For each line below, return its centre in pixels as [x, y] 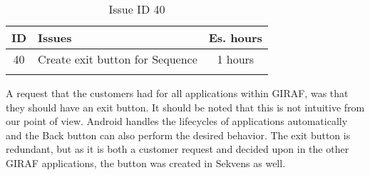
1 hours [236, 59]
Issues [55, 37]
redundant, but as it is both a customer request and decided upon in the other [178, 149]
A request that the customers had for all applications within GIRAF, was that [177, 93]
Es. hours [235, 37]
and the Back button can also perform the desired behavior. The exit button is [178, 135]
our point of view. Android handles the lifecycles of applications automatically [177, 121]
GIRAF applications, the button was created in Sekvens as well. [146, 162]
